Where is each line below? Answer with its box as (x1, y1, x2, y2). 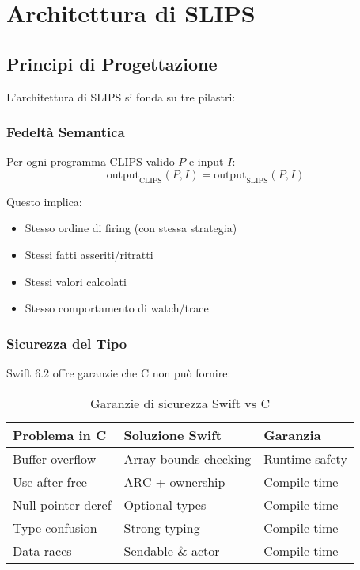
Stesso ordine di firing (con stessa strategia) (25, 220, 237, 236)
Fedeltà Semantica (6, 122, 125, 142)
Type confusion (13, 518, 97, 537)
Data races (13, 541, 72, 560)
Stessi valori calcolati (25, 273, 127, 289)
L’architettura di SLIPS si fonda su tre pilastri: (6, 88, 236, 105)
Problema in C (13, 425, 107, 444)
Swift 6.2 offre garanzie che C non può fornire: (6, 364, 231, 381)
